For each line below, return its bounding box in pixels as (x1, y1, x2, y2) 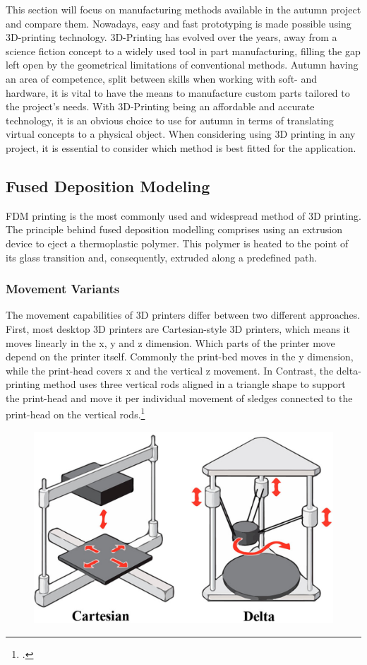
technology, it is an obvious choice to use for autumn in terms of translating (6, 112, 334, 127)
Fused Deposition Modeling (6, 175, 210, 196)
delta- (336, 363, 361, 377)
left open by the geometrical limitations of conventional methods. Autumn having (6, 57, 359, 72)
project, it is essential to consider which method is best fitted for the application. (6, 140, 356, 155)
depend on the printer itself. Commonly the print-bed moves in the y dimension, (6, 349, 354, 364)
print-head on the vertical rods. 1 (6, 405, 145, 422)
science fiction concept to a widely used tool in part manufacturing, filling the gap (6, 43, 361, 58)
